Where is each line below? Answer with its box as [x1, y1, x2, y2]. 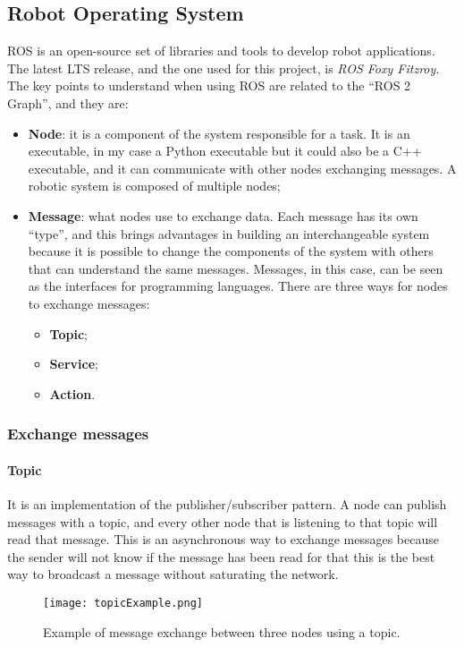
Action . [49, 384, 96, 403]
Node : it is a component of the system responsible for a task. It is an [28, 123, 410, 142]
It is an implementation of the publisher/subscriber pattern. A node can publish [7, 494, 447, 513]
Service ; [49, 354, 98, 373]
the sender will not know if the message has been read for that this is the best [7, 547, 435, 566]
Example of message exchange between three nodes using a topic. [43, 622, 401, 641]
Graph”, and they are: [7, 93, 129, 112]
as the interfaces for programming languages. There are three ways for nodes [28, 277, 448, 295]
